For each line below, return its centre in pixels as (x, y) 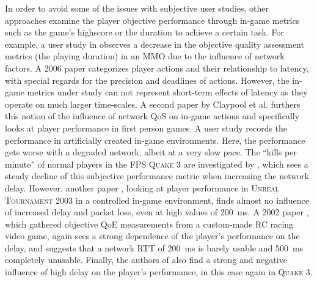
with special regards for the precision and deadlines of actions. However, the (147, 80)
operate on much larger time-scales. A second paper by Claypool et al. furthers (153, 104)
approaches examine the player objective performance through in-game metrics (152, 20)
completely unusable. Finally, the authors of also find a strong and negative (146, 260)
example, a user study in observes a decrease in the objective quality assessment (155, 44)
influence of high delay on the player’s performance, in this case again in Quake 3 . (159, 272)
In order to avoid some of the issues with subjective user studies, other (137, 8)
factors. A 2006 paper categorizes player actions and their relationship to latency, (157, 68)
